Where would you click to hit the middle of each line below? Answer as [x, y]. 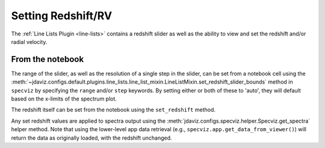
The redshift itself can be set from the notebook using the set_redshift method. [113, 110]
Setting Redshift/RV [62, 16]
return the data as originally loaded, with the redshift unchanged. [91, 138]
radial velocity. [29, 42]
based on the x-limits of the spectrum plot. [64, 99]
